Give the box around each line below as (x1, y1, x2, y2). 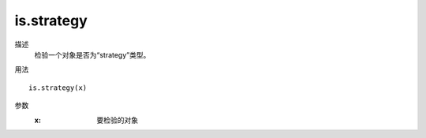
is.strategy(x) (28, 83, 88, 92)
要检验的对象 (96, 115, 138, 125)
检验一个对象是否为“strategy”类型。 (34, 50, 151, 59)
